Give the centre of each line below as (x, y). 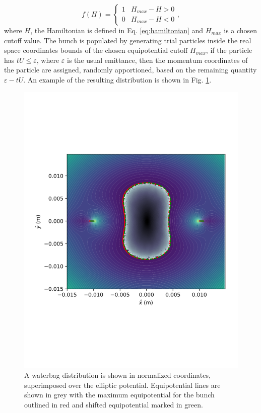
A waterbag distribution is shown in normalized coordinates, (117, 375)
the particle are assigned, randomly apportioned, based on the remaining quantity (130, 70)
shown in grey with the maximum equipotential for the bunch (119, 395)
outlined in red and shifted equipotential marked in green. (114, 404)
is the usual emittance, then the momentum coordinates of (157, 60)
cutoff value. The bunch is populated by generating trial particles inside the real (128, 40)
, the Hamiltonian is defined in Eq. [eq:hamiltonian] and (117, 30)
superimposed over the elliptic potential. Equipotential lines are (122, 385)
